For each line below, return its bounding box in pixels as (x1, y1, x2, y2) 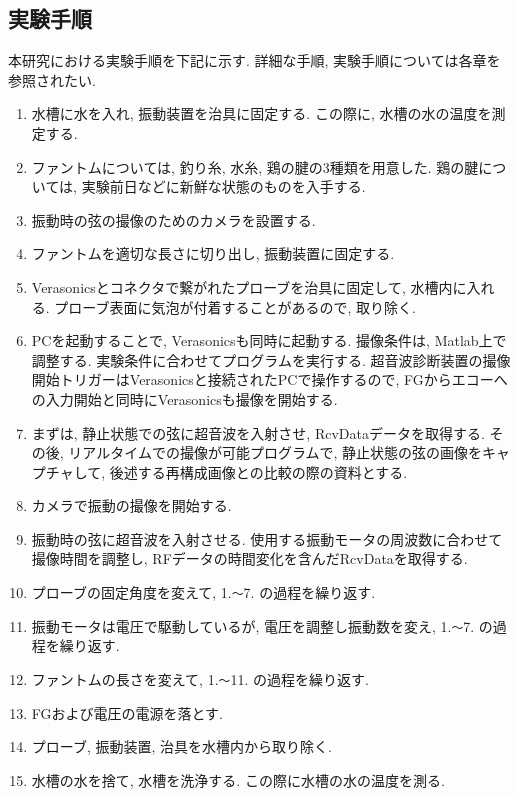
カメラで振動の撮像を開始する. (31, 495, 232, 516)
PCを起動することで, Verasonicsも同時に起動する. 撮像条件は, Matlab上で (31, 330, 507, 351)
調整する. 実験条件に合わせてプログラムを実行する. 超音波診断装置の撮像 (31, 349, 511, 370)
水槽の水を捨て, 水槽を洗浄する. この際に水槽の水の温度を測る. (31, 769, 445, 790)
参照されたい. (8, 69, 96, 90)
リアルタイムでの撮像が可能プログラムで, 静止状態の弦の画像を (68, 442, 483, 463)
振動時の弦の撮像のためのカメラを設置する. (31, 209, 316, 230)
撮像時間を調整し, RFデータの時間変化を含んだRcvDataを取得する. (31, 548, 468, 569)
